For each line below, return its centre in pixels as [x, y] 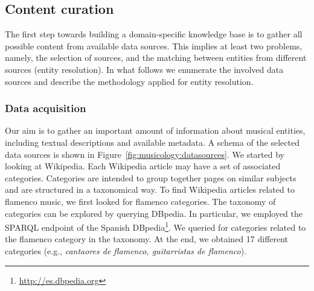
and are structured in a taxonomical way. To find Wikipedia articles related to [150, 189]
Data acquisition [46, 108]
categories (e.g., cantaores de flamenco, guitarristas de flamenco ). [126, 250]
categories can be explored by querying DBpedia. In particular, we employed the [154, 213]
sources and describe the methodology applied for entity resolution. [129, 81]
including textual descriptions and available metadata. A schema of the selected [152, 142]
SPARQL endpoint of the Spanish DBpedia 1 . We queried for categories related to [155, 226]
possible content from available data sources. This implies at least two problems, [154, 45]
